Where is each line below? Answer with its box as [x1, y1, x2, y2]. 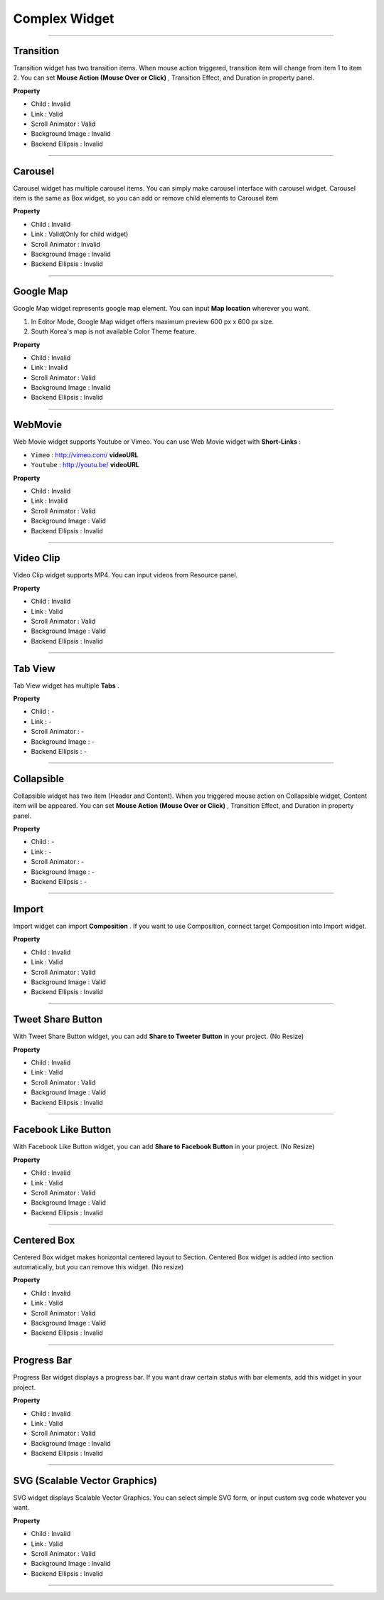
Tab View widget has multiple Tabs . [13, 681, 120, 690]
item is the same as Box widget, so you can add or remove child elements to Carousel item [13, 194, 279, 203]
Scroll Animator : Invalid [31, 240, 101, 248]
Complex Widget [13, 11, 114, 26]
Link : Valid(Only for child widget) [31, 230, 129, 238]
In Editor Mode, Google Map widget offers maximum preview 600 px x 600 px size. [31, 317, 274, 326]
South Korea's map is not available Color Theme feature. [31, 327, 197, 336]
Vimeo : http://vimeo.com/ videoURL [31, 450, 139, 459]
